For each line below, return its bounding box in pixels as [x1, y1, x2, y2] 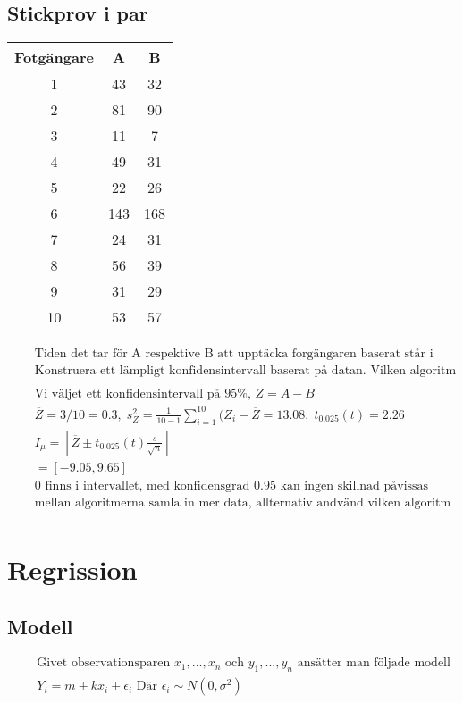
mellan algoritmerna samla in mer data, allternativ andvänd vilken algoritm [34, 496, 451, 509]
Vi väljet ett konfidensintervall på [34, 388, 221, 401]
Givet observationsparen [37, 657, 171, 670]
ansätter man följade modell [297, 657, 450, 670]
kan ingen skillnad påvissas [280, 479, 429, 492]
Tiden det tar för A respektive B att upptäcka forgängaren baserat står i [34, 347, 434, 361]
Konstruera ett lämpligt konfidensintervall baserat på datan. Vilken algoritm [34, 364, 457, 378]
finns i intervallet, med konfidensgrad [45, 479, 250, 492]
